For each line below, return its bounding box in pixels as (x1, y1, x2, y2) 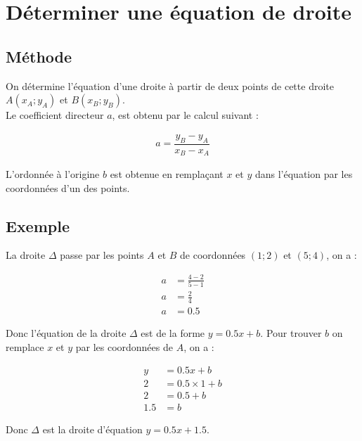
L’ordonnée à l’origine (6, 167, 100, 181)
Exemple (6, 215, 70, 236)
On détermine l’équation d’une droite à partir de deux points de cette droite (6, 78, 334, 93)
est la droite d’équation (42, 421, 143, 436)
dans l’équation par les (254, 167, 353, 181)
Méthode (6, 45, 72, 67)
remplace (6, 339, 44, 354)
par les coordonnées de (75, 339, 173, 354)
